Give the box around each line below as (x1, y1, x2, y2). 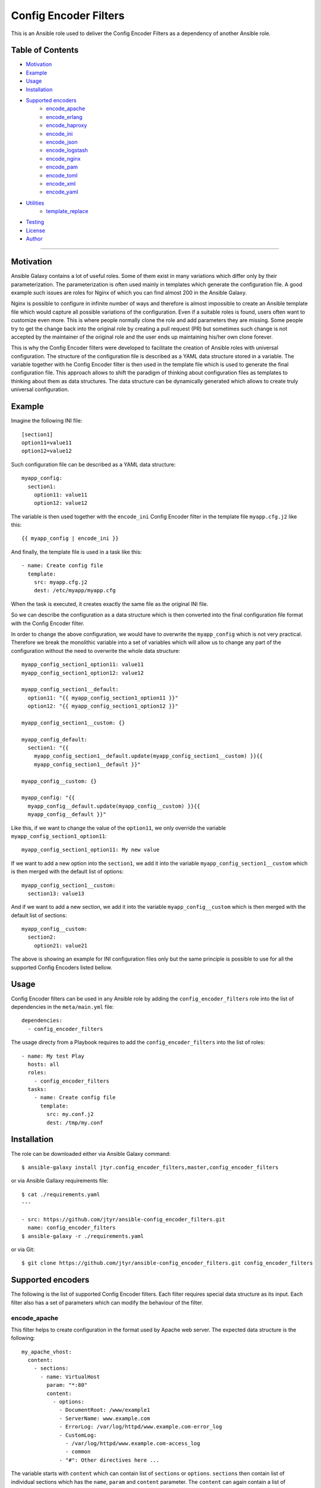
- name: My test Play (21, 1052, 84, 1059)
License (26, 227, 46, 234)
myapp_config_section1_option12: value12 (21, 670, 144, 676)
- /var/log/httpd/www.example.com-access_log (65, 1440, 200, 1446)
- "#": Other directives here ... (59, 1456, 160, 1464)
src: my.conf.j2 (46, 1111, 94, 1118)
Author (26, 235, 43, 242)
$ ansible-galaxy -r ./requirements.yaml (21, 1233, 144, 1239)
